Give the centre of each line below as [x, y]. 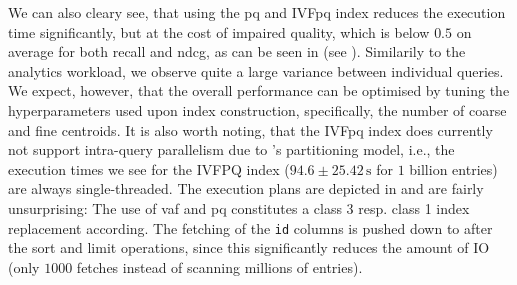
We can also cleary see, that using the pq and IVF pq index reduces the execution [257, 12]
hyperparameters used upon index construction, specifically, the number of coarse [257, 109]
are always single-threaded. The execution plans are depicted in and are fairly [246, 188]
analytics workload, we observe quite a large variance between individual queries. [256, 70]
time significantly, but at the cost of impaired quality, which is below [219, 31]
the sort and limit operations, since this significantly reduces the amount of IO [249, 247]
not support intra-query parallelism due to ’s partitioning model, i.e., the [231, 149]
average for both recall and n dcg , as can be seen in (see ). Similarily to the [237, 51]
